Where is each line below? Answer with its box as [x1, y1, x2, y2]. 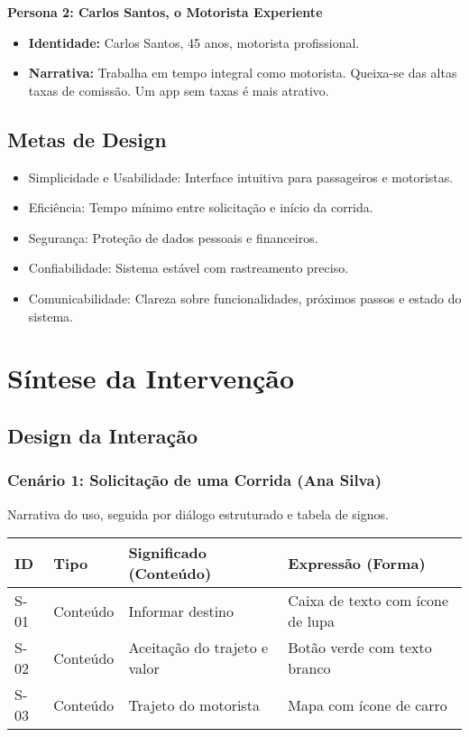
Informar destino [128, 600, 234, 621]
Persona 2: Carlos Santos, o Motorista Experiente [7, 3, 323, 21]
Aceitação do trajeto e [128, 637, 269, 658]
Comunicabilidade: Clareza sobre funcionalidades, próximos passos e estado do [28, 288, 462, 307]
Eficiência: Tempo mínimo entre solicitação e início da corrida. [28, 198, 373, 217]
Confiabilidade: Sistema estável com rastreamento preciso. [28, 258, 349, 277]
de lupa [288, 611, 335, 632]
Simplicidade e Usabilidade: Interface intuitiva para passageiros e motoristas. [28, 167, 454, 186]
